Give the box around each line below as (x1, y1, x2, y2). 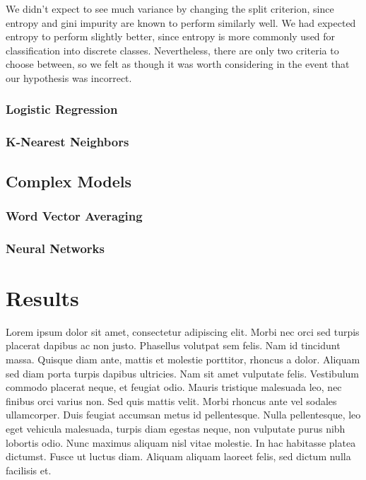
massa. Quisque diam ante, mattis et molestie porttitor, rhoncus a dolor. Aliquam (6, 352, 360, 367)
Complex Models (6, 170, 132, 192)
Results (6, 283, 79, 312)
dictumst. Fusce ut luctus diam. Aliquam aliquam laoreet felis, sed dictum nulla (6, 449, 351, 464)
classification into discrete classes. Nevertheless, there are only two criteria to (6, 42, 339, 57)
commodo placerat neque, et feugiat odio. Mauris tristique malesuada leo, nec (6, 380, 342, 394)
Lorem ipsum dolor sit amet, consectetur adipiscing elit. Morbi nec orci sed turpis (6, 324, 360, 339)
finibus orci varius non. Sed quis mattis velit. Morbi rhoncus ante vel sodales (6, 393, 337, 408)
